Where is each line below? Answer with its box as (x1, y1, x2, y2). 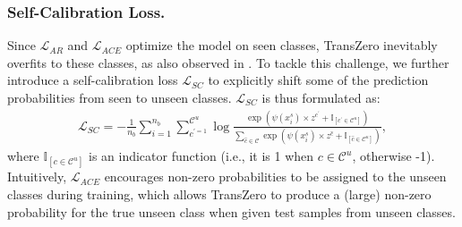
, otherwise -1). (352, 147, 435, 165)
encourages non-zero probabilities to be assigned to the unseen (104, 167, 447, 186)
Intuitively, (7, 167, 67, 186)
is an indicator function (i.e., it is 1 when (88, 147, 314, 165)
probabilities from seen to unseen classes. (7, 88, 232, 106)
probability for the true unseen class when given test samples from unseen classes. (7, 202, 456, 221)
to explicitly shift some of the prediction (208, 71, 429, 89)
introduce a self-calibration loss (7, 71, 178, 89)
